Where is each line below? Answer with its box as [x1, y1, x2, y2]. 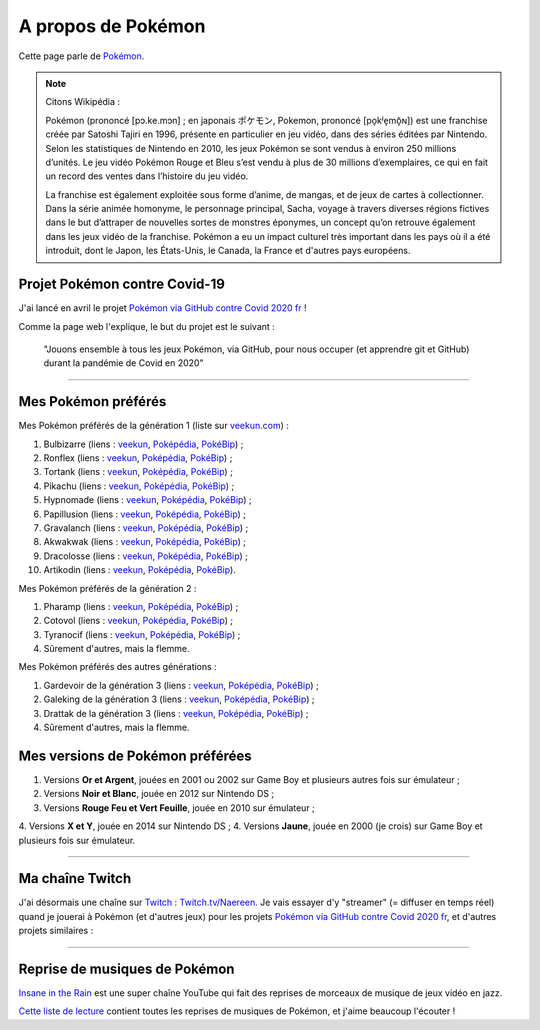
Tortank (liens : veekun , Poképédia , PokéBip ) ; [43, 466, 234, 478]
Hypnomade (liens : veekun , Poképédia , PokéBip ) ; [43, 494, 252, 506]
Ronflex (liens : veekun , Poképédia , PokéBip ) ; [43, 452, 233, 464]
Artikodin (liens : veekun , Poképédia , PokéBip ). [43, 564, 237, 576]
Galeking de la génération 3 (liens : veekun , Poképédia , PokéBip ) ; [43, 693, 315, 705]
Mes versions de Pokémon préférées [18, 747, 252, 764]
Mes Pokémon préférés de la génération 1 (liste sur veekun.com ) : [18, 420, 290, 432]
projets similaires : [18, 925, 94, 937]
